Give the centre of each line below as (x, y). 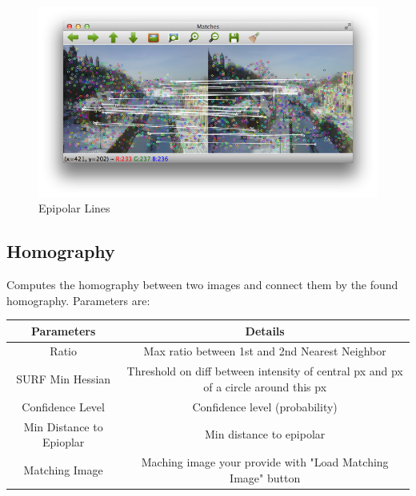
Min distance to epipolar (265, 434)
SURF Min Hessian (64, 379)
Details (265, 330)
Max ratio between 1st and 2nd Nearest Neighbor (265, 351)
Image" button (265, 477)
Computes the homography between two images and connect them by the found (202, 284)
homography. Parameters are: (78, 300)
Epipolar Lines (74, 208)
